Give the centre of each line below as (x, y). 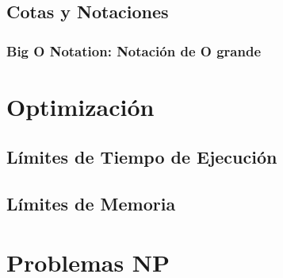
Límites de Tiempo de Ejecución (142, 157)
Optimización (80, 106)
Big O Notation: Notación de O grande (134, 50)
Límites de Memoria (91, 204)
